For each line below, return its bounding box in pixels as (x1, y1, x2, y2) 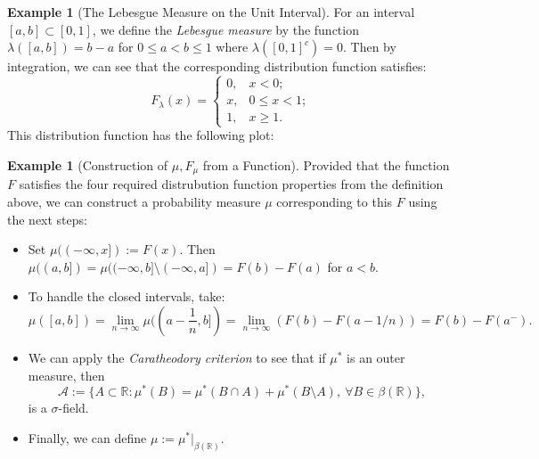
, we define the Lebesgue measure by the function (92, 20, 359, 38)
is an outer (347, 348, 405, 366)
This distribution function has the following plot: (7, 126, 274, 144)
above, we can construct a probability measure (7, 193, 261, 211)
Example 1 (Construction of (7, 155, 168, 174)
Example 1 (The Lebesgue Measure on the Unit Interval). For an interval (7, 3, 415, 20)
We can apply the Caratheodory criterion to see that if (28, 348, 326, 366)
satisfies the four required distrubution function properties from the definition (19, 175, 444, 193)
